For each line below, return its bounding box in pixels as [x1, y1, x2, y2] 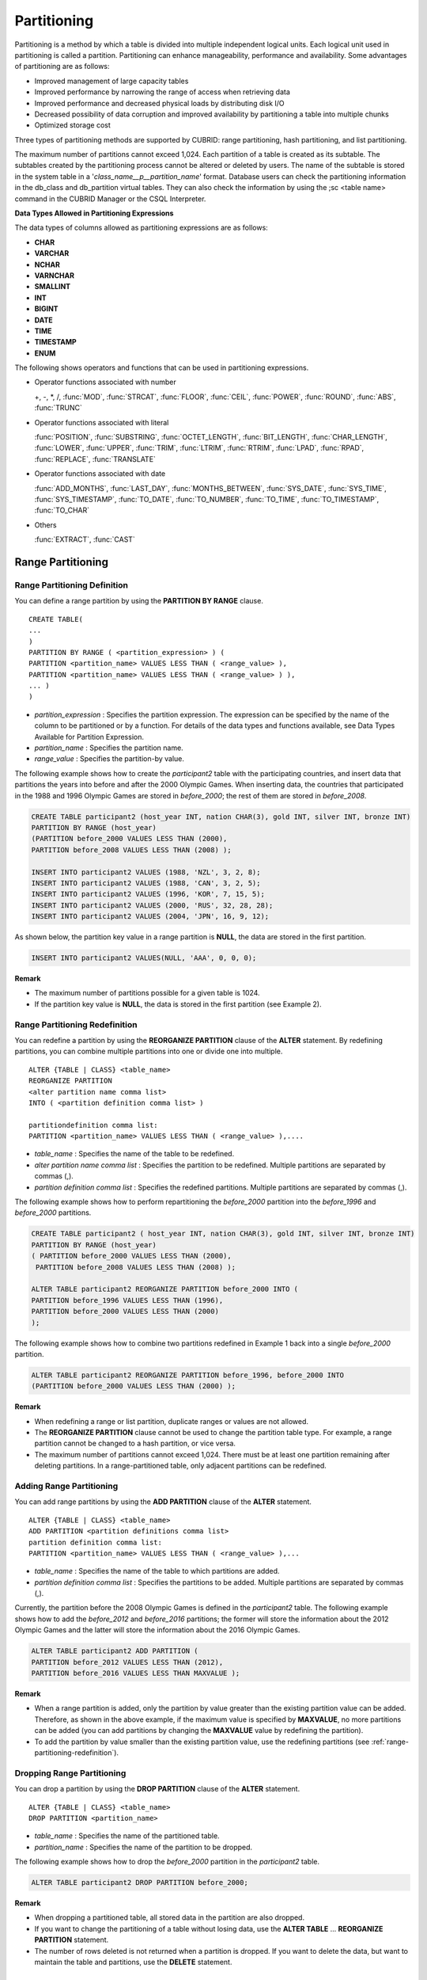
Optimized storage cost [34, 120, 111, 130]
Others [34, 520, 57, 530]
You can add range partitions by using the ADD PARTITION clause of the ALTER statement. [14, 1497, 312, 1506]
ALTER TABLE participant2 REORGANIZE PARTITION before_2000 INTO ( [31, 1285, 299, 1294]
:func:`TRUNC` [34, 403, 83, 413]
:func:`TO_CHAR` [34, 505, 90, 515]
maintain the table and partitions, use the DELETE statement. [34, 1957, 232, 1967]
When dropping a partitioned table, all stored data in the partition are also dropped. [34, 1913, 304, 1922]
